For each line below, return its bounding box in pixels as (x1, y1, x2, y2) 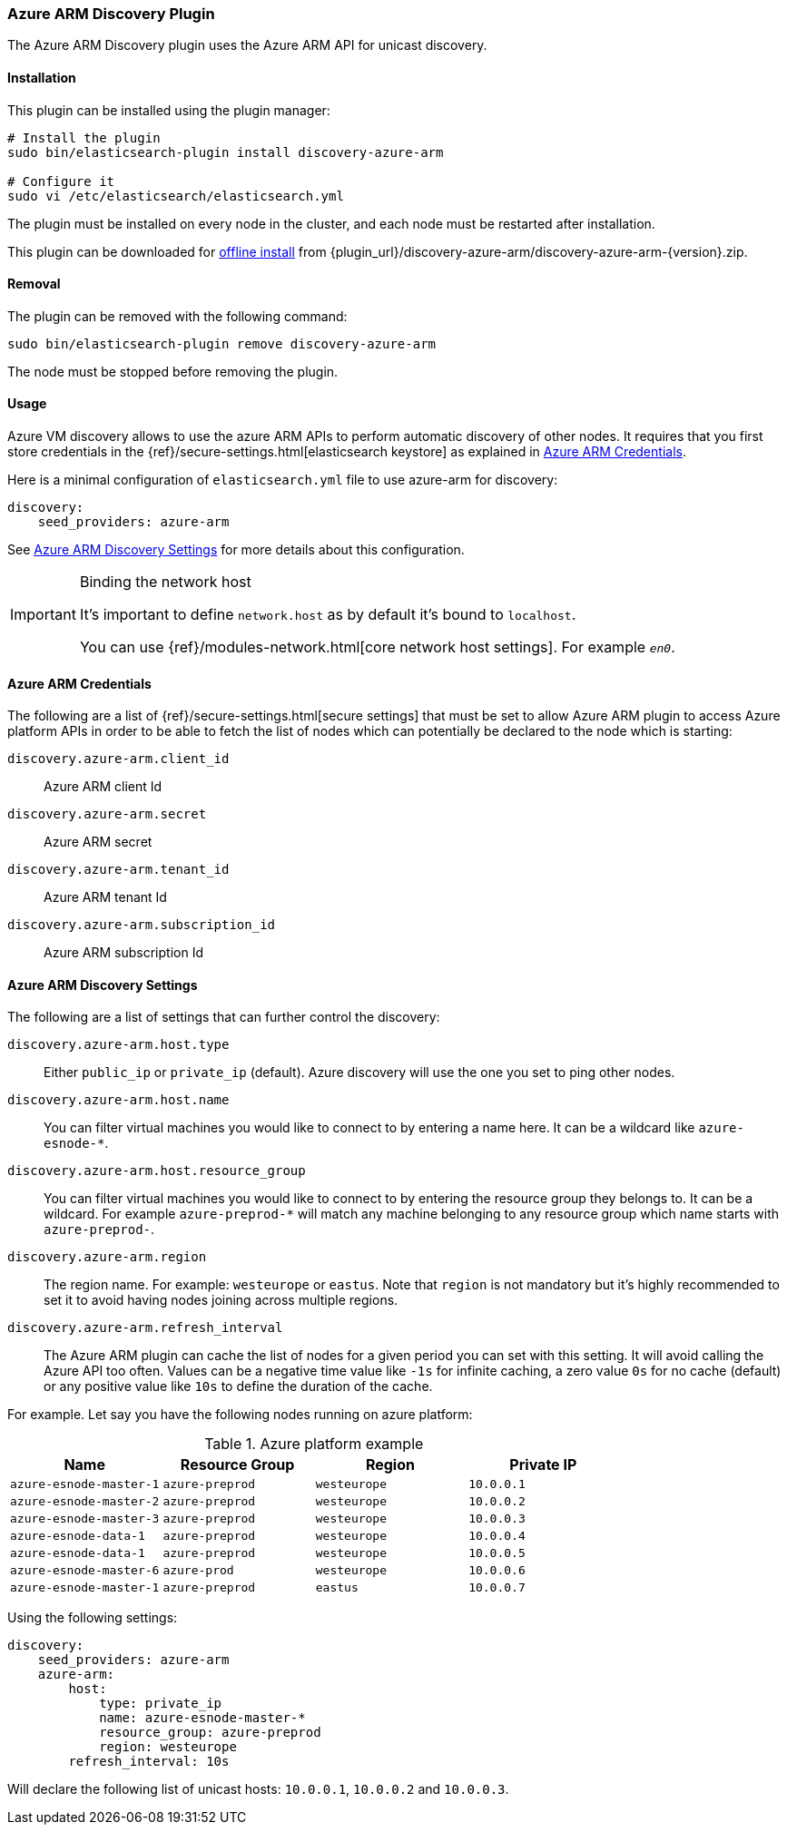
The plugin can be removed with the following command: (7, 308, 348, 324)
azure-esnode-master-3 (10, 1512, 160, 1526)
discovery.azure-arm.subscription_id (7, 917, 276, 933)
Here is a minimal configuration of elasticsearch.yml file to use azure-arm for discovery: (7, 472, 558, 488)
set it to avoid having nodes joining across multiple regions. (44, 1292, 398, 1308)
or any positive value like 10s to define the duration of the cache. (44, 1378, 433, 1395)
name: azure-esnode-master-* (99, 1710, 306, 1726)
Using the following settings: (7, 1610, 178, 1626)
